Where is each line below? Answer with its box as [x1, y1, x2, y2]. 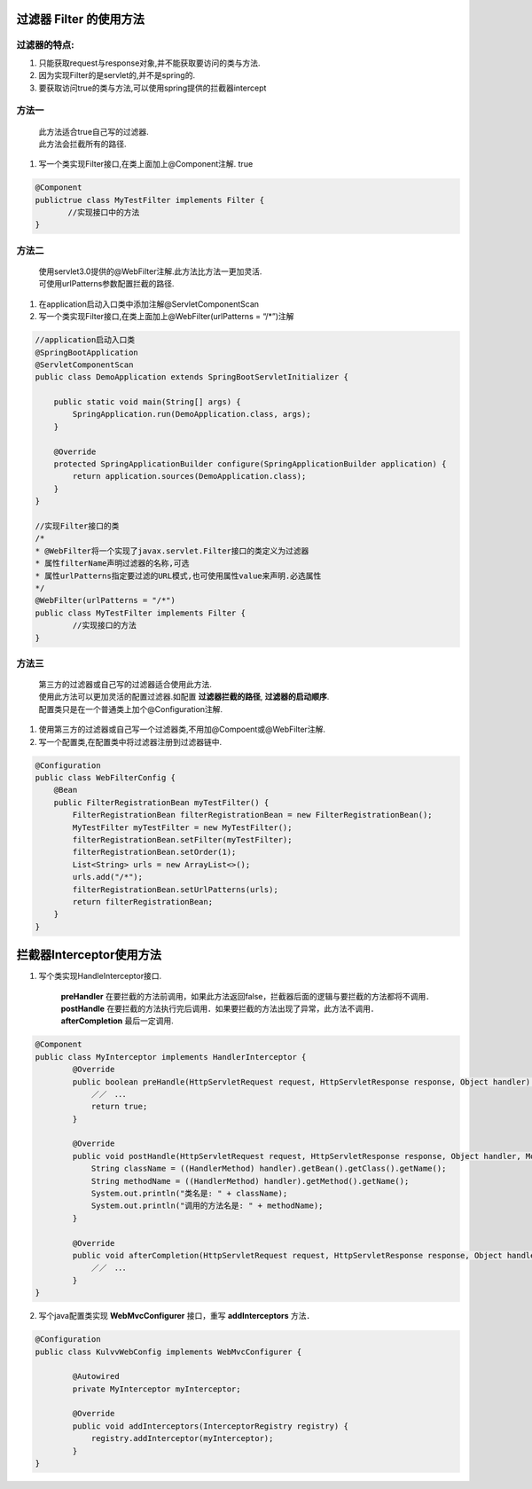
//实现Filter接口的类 [35, 521, 120, 531]
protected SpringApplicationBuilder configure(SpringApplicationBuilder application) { [53, 459, 447, 469]
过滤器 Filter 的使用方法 [16, 12, 145, 27]
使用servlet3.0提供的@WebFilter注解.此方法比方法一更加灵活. [38, 266, 262, 277]
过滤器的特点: [16, 39, 74, 51]
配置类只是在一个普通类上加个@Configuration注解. [38, 703, 223, 714]
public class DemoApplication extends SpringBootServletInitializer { [35, 372, 349, 382]
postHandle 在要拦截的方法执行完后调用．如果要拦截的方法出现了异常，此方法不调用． [60, 1003, 379, 1014]
